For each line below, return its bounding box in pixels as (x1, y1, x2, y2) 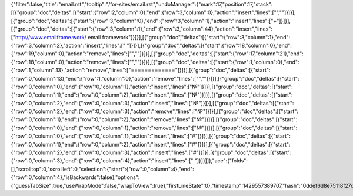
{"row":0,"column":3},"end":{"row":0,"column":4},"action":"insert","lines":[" (11, 157, 194, 164)
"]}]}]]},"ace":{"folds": (194, 157, 248, 164)
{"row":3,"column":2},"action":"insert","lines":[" (11, 42, 126, 49)
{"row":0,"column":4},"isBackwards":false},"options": (11, 174, 140, 181)
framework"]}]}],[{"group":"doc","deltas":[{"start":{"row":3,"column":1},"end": (102, 34, 291, 41)
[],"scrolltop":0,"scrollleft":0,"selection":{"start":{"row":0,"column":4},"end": (11, 165, 194, 172)
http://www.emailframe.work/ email (15, 34, 101, 41)
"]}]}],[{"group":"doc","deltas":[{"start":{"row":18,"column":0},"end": (126, 42, 292, 49)
